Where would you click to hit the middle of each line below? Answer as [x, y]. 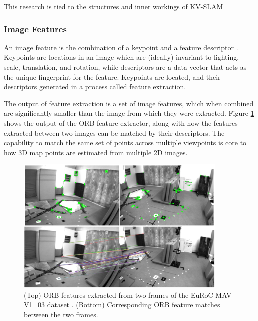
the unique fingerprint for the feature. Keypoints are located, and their [112, 77]
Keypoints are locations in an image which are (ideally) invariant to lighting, [122, 57]
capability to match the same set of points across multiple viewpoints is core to [125, 143]
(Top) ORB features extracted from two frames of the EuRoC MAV [128, 294]
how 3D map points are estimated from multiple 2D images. [96, 152]
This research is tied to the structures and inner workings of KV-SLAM [114, 6]
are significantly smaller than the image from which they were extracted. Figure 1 [129, 113]
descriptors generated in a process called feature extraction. [95, 87]
